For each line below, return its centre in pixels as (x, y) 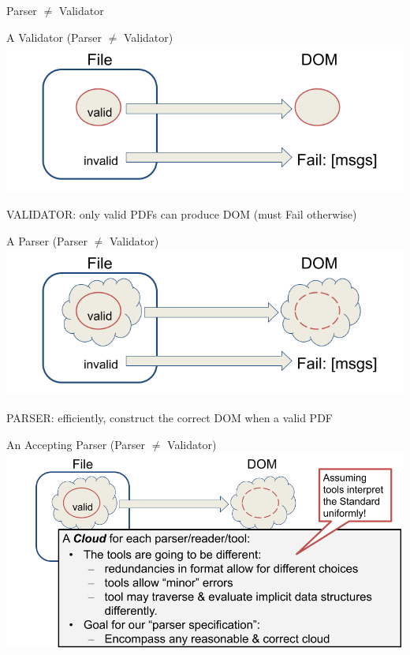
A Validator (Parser (54, 37)
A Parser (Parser (47, 240)
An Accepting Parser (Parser (76, 444)
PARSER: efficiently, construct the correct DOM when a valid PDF (170, 418)
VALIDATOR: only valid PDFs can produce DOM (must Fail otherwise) (182, 214)
